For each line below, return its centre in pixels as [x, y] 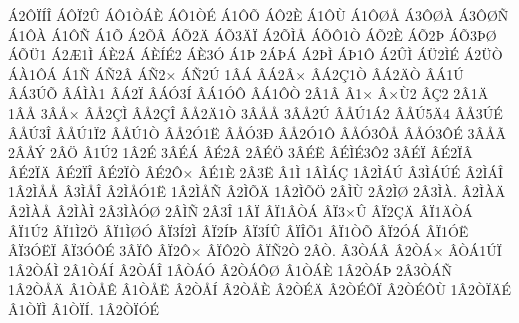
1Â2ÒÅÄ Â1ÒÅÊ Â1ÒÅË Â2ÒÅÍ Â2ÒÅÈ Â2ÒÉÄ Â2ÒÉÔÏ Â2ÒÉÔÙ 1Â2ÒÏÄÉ [260, 289]
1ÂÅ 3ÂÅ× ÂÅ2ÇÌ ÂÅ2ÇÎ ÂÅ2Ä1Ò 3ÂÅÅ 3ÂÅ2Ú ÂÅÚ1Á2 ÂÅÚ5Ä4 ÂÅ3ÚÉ [255, 112]
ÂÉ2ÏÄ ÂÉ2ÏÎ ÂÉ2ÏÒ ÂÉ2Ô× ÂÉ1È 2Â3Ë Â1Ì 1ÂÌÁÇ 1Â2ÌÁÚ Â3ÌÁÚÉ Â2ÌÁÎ [256, 171]
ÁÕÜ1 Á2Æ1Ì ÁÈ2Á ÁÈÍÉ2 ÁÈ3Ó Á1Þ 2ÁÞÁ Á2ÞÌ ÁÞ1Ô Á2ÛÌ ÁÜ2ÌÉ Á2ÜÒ [255, 54]
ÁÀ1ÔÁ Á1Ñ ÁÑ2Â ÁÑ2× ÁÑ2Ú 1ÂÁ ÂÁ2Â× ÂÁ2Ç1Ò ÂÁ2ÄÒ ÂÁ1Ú [236, 73]
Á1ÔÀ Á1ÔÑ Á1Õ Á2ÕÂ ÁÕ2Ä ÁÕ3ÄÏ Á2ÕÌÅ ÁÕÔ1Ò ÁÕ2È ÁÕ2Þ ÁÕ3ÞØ [252, 34]
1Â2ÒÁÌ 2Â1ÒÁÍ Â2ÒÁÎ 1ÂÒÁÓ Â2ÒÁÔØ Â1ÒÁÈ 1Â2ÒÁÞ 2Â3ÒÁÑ [230, 269]
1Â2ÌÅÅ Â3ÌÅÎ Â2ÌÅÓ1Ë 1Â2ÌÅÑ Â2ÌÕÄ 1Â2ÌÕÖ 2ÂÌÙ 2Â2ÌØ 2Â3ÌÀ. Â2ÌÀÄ [257, 191]
